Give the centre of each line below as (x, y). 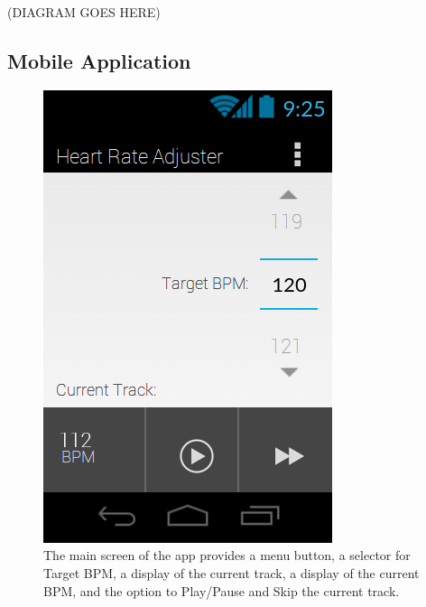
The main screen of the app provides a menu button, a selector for (227, 555)
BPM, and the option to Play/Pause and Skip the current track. (222, 590)
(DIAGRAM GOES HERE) (84, 12)
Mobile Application (99, 60)
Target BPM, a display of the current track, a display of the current (232, 572)
